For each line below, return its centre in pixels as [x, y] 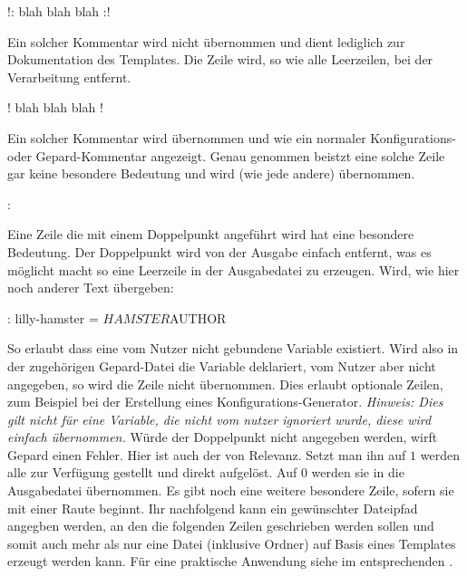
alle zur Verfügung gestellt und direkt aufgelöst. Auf [152, 472]
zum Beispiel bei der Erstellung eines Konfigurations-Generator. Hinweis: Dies [225, 402]
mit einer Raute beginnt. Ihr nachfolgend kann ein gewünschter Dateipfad [213, 508]
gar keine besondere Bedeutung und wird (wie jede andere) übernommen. [211, 173]
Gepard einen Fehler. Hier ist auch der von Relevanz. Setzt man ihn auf [207, 454]
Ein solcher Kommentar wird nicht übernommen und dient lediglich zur [206, 41]
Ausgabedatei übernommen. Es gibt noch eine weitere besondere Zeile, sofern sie [231, 490]
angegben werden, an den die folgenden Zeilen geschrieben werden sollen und [221, 526]
